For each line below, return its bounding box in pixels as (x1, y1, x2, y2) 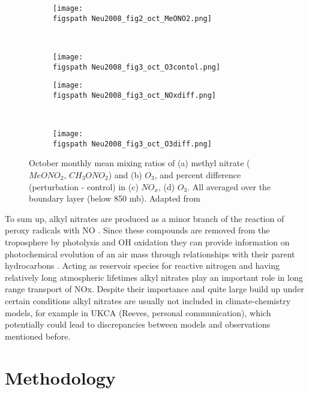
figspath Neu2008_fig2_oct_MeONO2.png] (53, 14, 212, 23)
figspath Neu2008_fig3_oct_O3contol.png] (53, 62, 221, 71)
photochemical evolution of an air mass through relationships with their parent (5, 247, 295, 260)
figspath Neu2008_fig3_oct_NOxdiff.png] (53, 91, 217, 100)
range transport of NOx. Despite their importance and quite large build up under (5, 283, 304, 295)
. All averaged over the (187, 180, 271, 193)
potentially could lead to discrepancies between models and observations (5, 318, 271, 331)
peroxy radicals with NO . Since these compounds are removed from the (5, 224, 270, 236)
